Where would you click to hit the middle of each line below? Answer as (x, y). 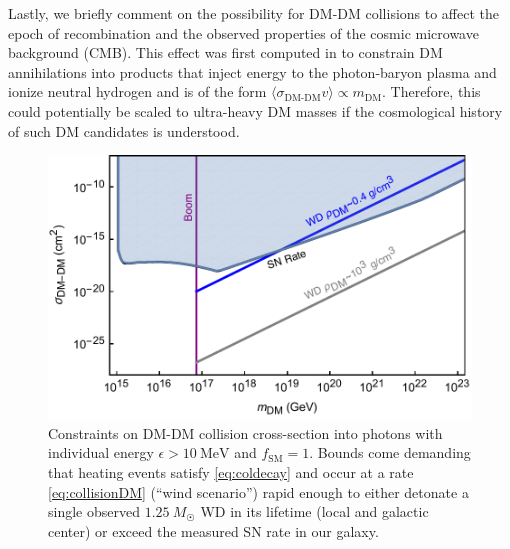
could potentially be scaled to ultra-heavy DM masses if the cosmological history (255, 110)
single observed (94, 511)
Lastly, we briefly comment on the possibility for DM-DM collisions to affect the (254, 13)
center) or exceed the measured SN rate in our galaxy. (213, 530)
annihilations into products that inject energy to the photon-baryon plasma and (252, 71)
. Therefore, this (431, 91)
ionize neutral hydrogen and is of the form (137, 91)
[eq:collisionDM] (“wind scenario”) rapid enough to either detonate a (258, 491)
